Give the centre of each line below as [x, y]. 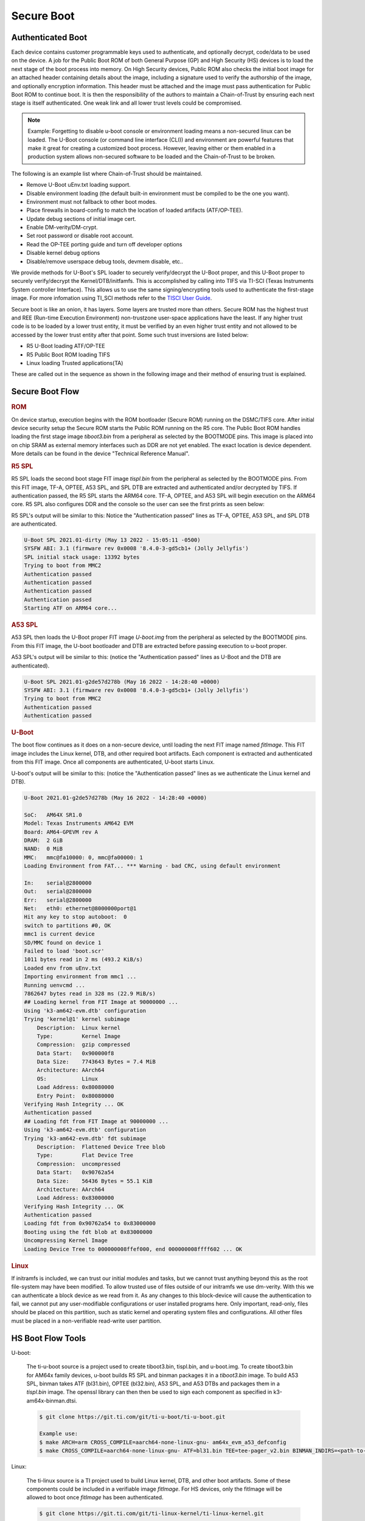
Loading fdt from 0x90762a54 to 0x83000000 [90, 1223]
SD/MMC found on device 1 [63, 942]
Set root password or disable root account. [80, 236]
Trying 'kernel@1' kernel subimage [77, 1019]
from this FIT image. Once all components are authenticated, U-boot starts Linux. [113, 762]
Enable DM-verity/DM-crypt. [62, 228]
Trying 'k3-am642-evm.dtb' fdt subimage [85, 1138]
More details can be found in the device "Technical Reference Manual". [100, 454]
